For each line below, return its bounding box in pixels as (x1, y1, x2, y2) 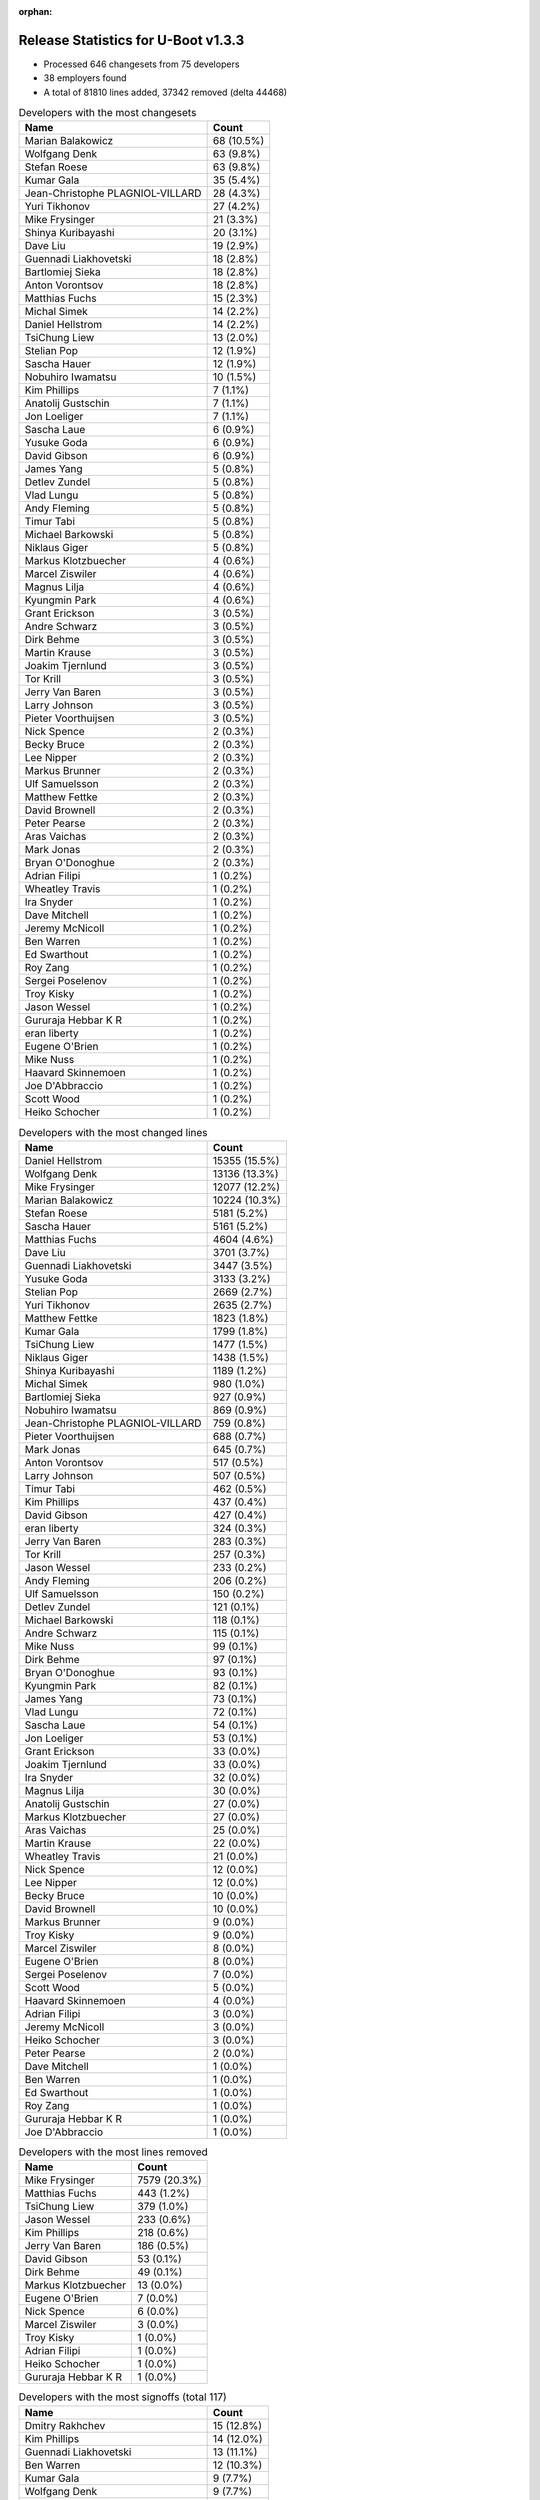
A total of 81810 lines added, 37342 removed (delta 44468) (43, 86, 288, 98)
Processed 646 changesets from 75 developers (43, 58, 240, 70)
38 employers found (43, 72, 127, 84)
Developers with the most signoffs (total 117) (18, 2390, 227, 2404)
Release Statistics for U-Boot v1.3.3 (18, 31, 245, 49)
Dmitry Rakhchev (24, 2418, 106, 2432)
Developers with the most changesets (18, 106, 197, 120)
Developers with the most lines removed (18, 2145, 209, 2159)
